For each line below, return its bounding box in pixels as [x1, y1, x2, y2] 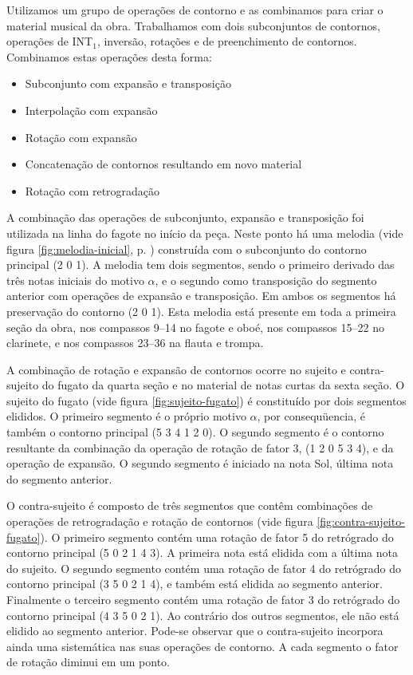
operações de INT [6, 33, 93, 49]
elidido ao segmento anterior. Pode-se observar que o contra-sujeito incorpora [6, 622, 383, 639]
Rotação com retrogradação [25, 182, 160, 199]
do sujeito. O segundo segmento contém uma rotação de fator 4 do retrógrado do [6, 559, 402, 576]
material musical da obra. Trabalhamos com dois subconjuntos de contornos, [6, 17, 380, 34]
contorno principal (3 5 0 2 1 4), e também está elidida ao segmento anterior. [6, 575, 383, 592]
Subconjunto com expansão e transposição [25, 75, 231, 92]
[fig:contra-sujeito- [317, 513, 405, 530]
